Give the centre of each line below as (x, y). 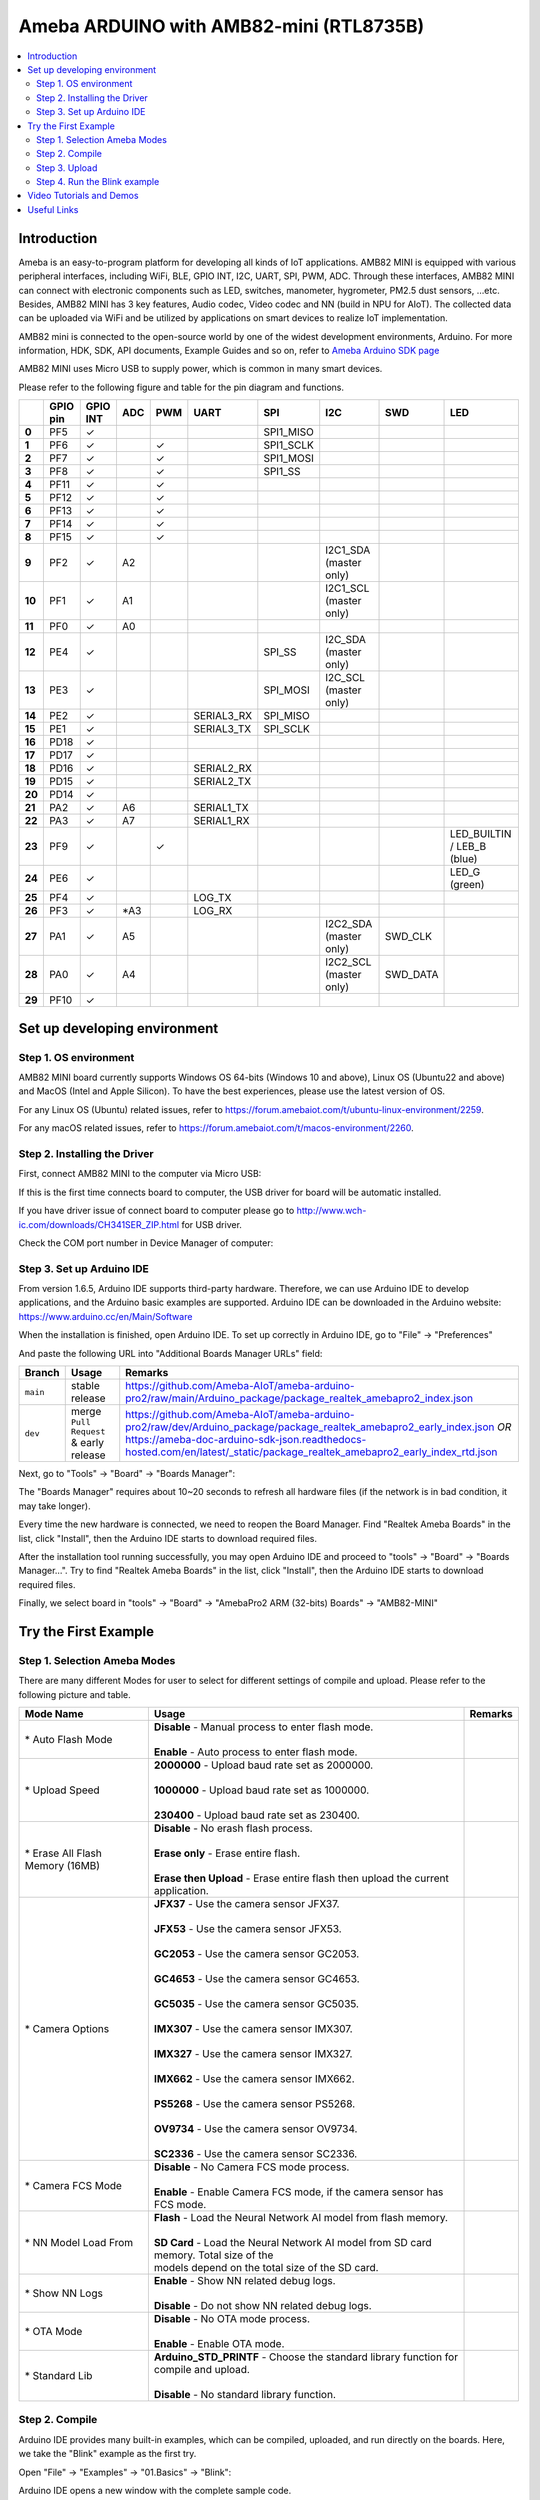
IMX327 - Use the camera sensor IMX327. (253, 2054)
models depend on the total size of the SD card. (266, 2268)
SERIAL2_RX (223, 768)
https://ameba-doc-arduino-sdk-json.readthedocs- (246, 1439)
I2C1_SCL (347, 588)
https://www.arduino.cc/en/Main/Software (105, 1316)
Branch (42, 1372)
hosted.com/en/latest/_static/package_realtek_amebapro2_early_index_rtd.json (311, 1452)
